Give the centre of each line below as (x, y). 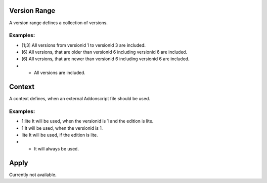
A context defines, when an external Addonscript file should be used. (80, 99)
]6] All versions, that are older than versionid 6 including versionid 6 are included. (104, 52)
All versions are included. (60, 73)
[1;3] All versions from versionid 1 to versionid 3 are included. (84, 45)
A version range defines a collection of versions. (59, 23)
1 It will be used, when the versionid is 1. (62, 128)
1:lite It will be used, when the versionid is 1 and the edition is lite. (88, 121)
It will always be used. (56, 148)
